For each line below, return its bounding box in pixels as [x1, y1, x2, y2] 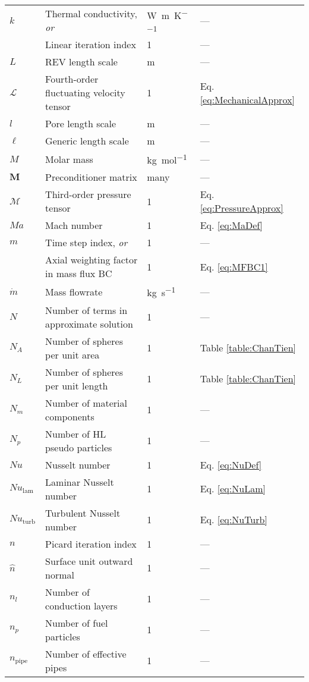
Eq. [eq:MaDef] [200, 218, 263, 232]
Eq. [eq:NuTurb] [200, 513, 267, 527]
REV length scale [45, 55, 118, 68]
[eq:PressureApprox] [200, 201, 283, 215]
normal [45, 567, 75, 582]
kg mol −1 [147, 151, 187, 167]
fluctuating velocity [45, 86, 125, 99]
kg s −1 [147, 284, 176, 300]
